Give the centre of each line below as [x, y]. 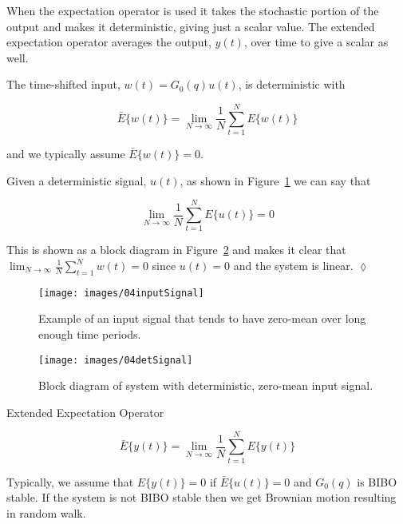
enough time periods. [90, 334]
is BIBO [377, 481]
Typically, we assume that [70, 481]
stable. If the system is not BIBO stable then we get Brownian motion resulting [201, 497]
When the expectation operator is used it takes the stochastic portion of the [193, 10]
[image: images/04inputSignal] [121, 293]
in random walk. [46, 512]
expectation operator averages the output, [109, 42]
